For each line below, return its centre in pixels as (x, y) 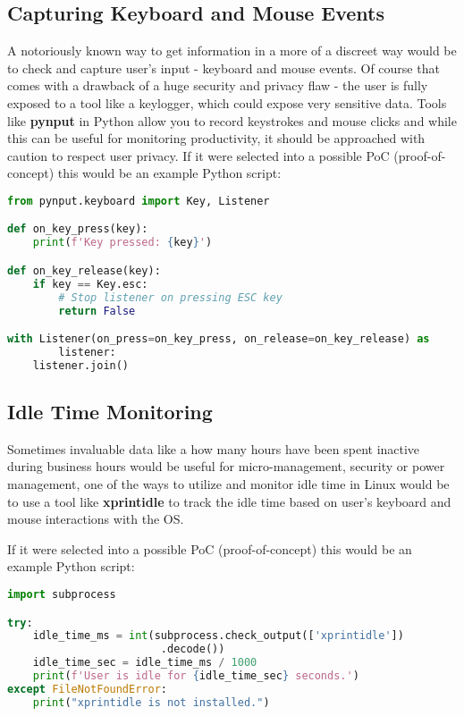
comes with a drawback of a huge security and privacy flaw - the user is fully (218, 85)
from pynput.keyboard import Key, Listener (139, 201)
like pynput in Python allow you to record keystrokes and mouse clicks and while (232, 120)
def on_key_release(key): (84, 270)
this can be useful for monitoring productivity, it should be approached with (216, 138)
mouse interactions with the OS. (96, 519)
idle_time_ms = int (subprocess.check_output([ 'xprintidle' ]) (218, 636)
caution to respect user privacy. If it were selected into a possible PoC (198, 155)
